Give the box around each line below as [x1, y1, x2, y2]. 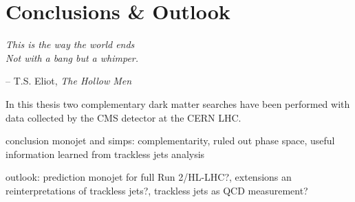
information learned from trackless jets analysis [6, 146, 205, 161]
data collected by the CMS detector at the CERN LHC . [6, 110, 241, 124]
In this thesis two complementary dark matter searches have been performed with [6, 96, 350, 111]
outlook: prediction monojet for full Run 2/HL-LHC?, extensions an [6, 170, 292, 184]
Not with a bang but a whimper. [6, 50, 139, 65]
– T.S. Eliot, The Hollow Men [6, 74, 132, 88]
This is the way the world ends [6, 37, 135, 52]
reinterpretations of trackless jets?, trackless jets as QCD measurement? [6, 183, 308, 197]
